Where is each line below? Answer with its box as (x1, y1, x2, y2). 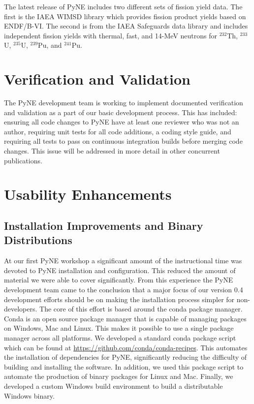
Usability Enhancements (4, 184, 172, 204)
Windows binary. (4, 390, 55, 401)
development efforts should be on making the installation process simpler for (4, 294, 235, 304)
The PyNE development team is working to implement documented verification (4, 97, 243, 108)
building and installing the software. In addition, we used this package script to (4, 361, 244, 372)
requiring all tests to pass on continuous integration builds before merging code (4, 136, 243, 146)
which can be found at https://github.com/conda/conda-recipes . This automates (4, 342, 248, 352)
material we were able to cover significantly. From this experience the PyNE (4, 275, 233, 285)
